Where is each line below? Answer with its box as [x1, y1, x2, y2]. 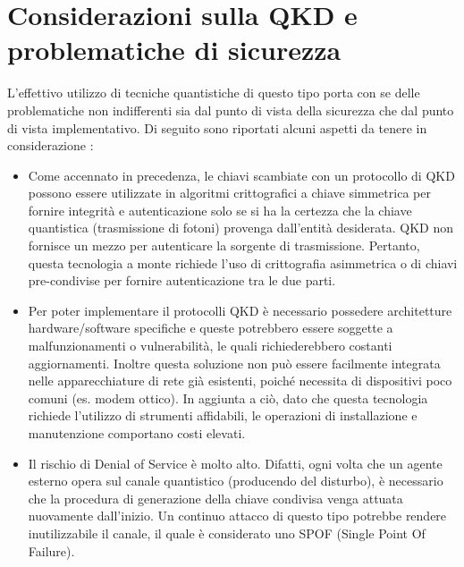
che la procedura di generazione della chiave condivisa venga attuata [28, 488, 403, 507]
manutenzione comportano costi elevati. [28, 424, 246, 442]
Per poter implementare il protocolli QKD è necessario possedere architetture [28, 300, 452, 319]
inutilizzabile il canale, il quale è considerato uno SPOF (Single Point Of [28, 523, 426, 542]
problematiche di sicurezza [7, 31, 342, 68]
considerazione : [7, 136, 94, 155]
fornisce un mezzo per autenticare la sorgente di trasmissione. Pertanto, [28, 236, 420, 255]
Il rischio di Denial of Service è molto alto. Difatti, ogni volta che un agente [28, 453, 443, 472]
